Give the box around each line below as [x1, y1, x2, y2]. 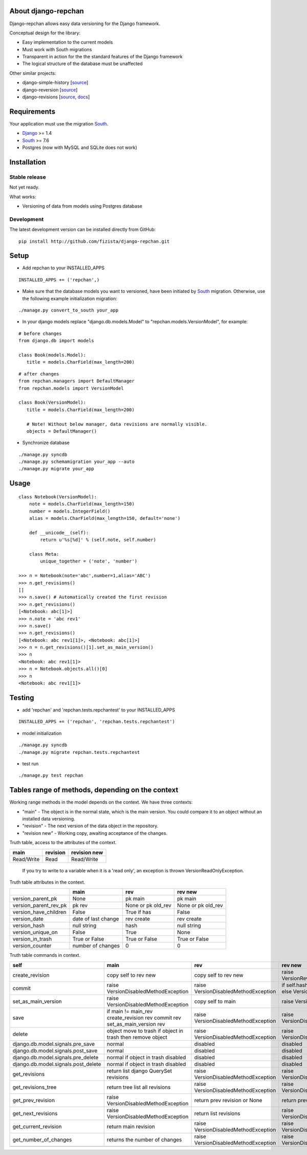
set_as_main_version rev [106, 1020, 165, 1027]
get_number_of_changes [12, 1136, 72, 1143]
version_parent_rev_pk [12, 902, 67, 909]
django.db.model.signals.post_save [12, 1047, 98, 1054]
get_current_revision [12, 1123, 62, 1130]
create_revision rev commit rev [106, 1014, 181, 1021]
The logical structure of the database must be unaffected [22, 60, 143, 67]
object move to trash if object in [106, 1027, 184, 1034]
